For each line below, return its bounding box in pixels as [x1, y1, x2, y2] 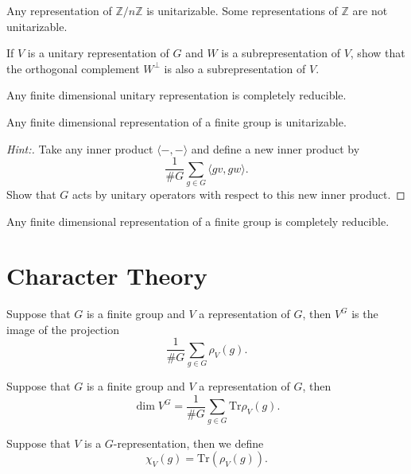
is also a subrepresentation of [164, 60, 306, 76]
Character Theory [6, 259, 207, 292]
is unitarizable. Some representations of [146, 2, 338, 18]
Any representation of [6, 2, 112, 18]
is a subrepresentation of [221, 45, 340, 61]
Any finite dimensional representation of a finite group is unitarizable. [6, 113, 347, 130]
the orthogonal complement [6, 60, 140, 76]
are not [352, 2, 388, 18]
